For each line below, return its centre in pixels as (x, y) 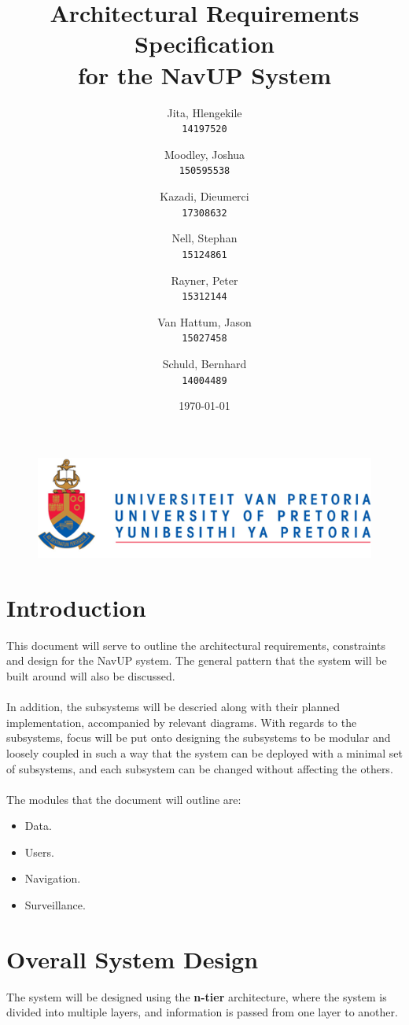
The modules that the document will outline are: (124, 799)
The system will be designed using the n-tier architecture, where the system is (197, 996)
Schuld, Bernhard (204, 363)
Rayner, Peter (204, 280)
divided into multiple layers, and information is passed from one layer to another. (202, 1012)
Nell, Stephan (204, 238)
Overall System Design (133, 959)
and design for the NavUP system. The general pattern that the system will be (197, 660)
